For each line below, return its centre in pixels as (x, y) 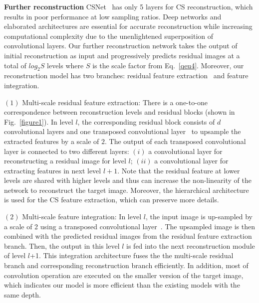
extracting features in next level (53, 170)
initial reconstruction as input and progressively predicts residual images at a (122, 55)
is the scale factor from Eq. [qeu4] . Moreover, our (168, 65)
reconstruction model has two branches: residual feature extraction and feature (126, 76)
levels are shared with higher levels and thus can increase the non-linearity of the (128, 180)
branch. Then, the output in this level (62, 245)
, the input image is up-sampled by (199, 217)
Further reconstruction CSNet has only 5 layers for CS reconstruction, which (129, 6)
